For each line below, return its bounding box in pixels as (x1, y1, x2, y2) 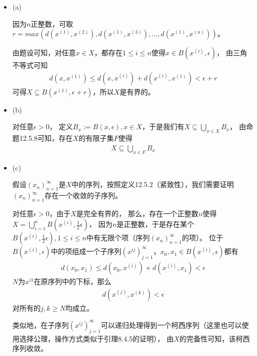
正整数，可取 (31, 18, 73, 29)
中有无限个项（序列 (86, 232, 150, 243)
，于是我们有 (142, 121, 185, 132)
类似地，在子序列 (12, 319, 69, 330)
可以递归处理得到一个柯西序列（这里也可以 (101, 319, 242, 330)
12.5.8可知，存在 (19, 133, 73, 143)
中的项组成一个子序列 (51, 246, 122, 256)
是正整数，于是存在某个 (116, 219, 194, 229)
